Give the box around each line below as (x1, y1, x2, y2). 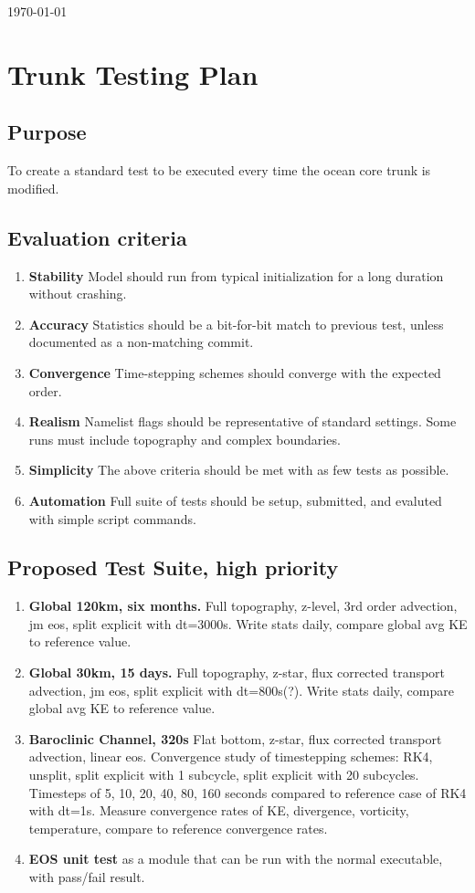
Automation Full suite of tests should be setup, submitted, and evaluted (28, 490, 442, 510)
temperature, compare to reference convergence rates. (28, 818, 328, 837)
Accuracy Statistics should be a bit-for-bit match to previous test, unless (28, 314, 444, 333)
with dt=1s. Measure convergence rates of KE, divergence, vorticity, (28, 801, 409, 820)
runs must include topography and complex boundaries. (28, 429, 341, 448)
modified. (7, 178, 59, 197)
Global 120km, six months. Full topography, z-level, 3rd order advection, (28, 596, 458, 615)
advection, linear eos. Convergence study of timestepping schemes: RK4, (28, 747, 433, 766)
